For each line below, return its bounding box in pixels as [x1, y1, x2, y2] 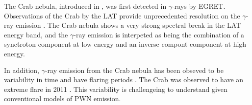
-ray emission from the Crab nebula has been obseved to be [45, 65, 224, 75]
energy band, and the [4, 29, 68, 39]
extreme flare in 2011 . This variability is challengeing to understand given [4, 84, 227, 94]
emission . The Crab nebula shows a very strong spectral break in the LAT [16, 20, 241, 30]
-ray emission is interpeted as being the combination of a [74, 29, 244, 39]
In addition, [4, 65, 39, 75]
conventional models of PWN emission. [4, 93, 121, 104]
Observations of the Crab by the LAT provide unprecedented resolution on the [4, 10, 240, 20]
